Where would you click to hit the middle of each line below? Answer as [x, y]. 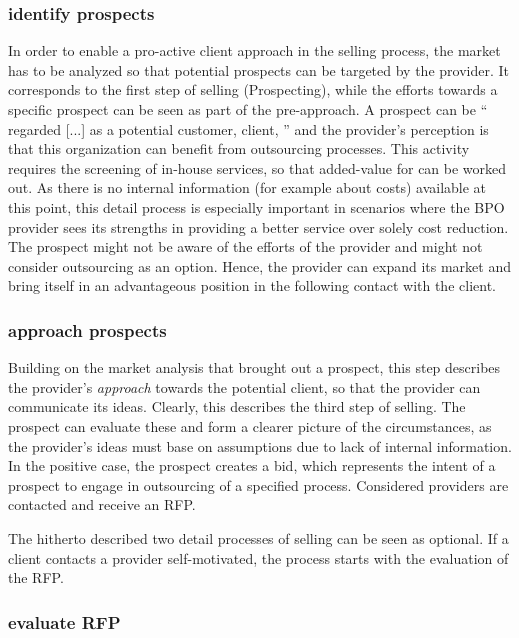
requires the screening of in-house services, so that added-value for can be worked [257, 167]
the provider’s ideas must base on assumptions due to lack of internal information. [260, 445]
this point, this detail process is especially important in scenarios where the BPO [256, 206]
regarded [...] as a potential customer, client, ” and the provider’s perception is [248, 128]
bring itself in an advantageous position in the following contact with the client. [252, 285]
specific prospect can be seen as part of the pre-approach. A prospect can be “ [248, 109]
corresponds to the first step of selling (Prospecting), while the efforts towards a [253, 89]
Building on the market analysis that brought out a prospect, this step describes [254, 367]
